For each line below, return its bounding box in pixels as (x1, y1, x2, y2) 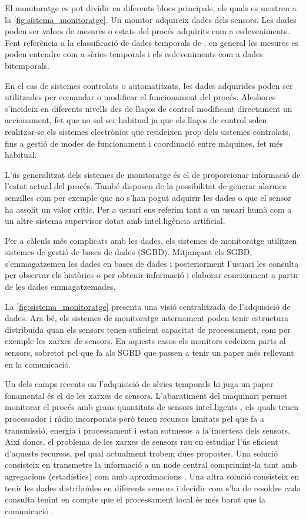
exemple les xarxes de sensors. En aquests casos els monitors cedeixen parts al (5, 335, 286, 347)
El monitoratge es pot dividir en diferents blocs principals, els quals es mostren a (5, 2, 297, 14)
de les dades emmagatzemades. (5, 280, 116, 293)
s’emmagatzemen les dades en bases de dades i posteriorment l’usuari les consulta (5, 257, 299, 269)
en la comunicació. (5, 358, 71, 370)
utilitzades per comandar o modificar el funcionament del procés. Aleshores (5, 91, 276, 103)
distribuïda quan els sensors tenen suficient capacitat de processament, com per (5, 323, 291, 335)
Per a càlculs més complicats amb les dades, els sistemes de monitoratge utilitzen (5, 234, 297, 246)
